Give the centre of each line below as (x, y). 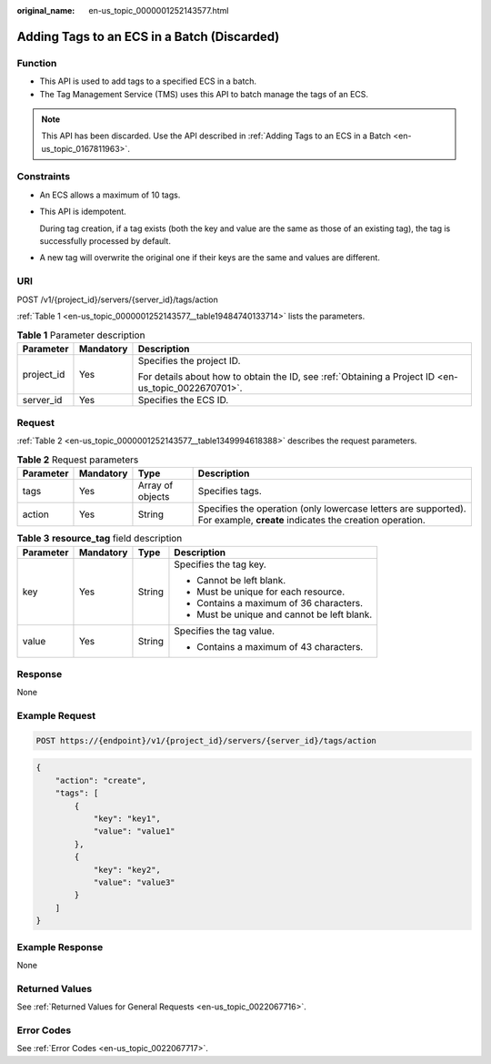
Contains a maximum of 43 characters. (280, 646)
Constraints (44, 177)
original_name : (46, 10)
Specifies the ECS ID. (183, 400)
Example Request (56, 716)
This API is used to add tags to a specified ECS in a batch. (148, 81)
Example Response (60, 947)
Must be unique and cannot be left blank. (285, 614)
